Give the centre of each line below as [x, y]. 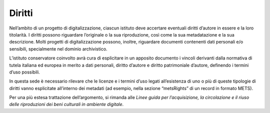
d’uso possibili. [24, 72]
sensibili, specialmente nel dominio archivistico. [58, 49]
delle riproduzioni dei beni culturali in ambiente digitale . [66, 104]
